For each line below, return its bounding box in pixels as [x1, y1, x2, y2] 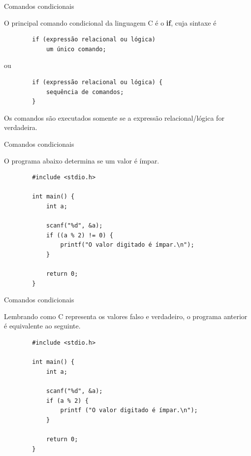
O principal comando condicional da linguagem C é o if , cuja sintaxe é [4, 17, 217, 28]
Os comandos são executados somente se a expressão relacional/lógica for [4, 112, 224, 123]
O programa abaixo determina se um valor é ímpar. [4, 155, 159, 165]
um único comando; [46, 45, 106, 53]
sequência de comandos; [46, 88, 124, 96]
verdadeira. [4, 122, 37, 132]
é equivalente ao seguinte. [4, 321, 81, 331]
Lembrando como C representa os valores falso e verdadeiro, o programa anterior [4, 311, 248, 321]
